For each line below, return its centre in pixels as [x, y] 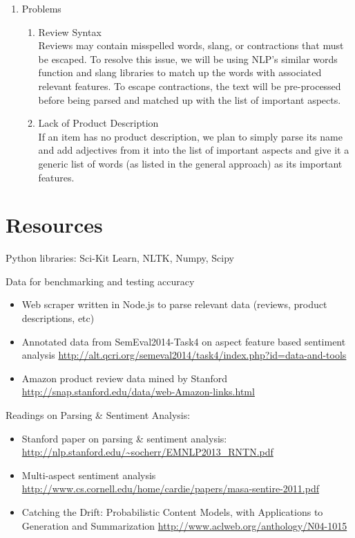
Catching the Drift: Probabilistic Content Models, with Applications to [172, 511]
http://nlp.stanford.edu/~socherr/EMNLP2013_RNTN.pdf [147, 452]
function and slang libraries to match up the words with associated [180, 72]
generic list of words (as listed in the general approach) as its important [190, 163]
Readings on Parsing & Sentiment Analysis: [98, 415]
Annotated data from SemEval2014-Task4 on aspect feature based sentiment [184, 341]
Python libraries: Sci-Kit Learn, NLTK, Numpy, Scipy [120, 258]
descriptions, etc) [58, 318]
